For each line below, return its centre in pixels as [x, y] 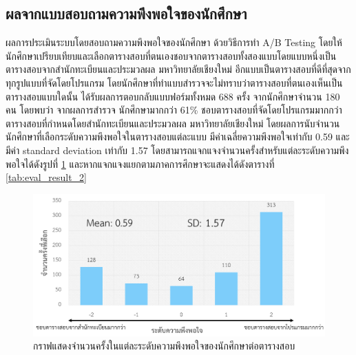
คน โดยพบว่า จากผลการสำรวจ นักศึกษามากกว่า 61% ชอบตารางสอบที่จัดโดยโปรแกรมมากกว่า [174, 110]
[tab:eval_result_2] [46, 177]
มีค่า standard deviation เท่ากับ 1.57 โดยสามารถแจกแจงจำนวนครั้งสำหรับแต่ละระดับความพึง [177, 150]
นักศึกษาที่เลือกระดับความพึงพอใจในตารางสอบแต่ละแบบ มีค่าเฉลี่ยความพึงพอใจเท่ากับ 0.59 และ [178, 137]
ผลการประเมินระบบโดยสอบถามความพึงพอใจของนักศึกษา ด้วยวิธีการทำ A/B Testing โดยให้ [174, 42]
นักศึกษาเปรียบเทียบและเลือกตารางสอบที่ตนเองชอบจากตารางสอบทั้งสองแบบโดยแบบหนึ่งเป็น [171, 55]
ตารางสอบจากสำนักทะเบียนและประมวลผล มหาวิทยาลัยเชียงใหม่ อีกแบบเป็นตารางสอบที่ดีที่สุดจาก [178, 69]
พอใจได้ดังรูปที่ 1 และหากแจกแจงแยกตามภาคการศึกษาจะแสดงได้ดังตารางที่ [140, 163]
